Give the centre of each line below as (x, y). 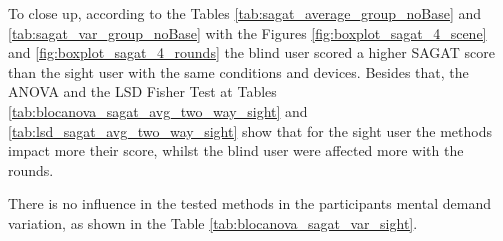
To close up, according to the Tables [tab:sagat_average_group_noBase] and (245, 13)
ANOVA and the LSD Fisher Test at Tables (142, 91)
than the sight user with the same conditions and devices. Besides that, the (238, 71)
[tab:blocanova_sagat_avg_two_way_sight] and (158, 110)
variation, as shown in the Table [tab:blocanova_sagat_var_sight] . (213, 222)
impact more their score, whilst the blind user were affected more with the (236, 150)
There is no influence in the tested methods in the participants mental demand (249, 203)
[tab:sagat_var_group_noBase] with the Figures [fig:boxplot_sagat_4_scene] (247, 32)
